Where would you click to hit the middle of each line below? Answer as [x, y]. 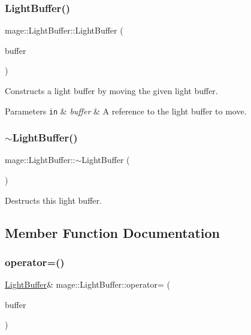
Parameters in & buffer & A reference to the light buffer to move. [126, 111]
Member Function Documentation [113, 232]
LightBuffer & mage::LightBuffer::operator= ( [87, 284]
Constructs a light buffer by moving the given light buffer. [111, 90]
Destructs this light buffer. [53, 200]
